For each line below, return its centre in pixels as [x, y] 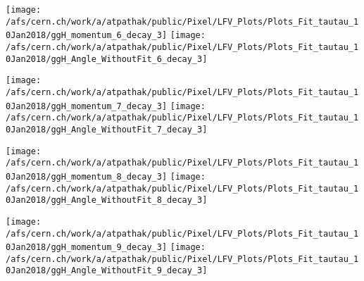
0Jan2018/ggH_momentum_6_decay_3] [87, 36]
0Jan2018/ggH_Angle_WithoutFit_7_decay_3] [107, 129]
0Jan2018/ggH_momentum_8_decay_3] [87, 176]
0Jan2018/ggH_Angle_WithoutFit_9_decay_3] [107, 271]
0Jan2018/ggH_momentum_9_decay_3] [87, 248]
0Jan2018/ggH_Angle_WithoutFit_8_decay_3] [107, 200]
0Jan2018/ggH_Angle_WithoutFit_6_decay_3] [107, 59]
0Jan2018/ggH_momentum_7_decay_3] [87, 106]
